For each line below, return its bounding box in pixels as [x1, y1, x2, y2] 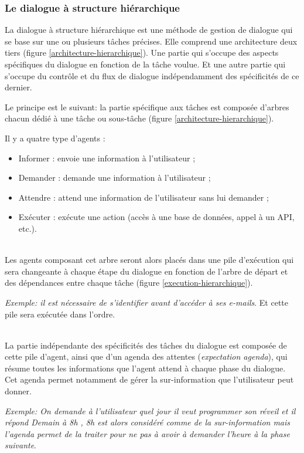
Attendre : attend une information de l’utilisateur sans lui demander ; [18, 191, 269, 203]
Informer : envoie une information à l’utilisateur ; [18, 151, 196, 164]
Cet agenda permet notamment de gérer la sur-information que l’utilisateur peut [5, 373, 294, 386]
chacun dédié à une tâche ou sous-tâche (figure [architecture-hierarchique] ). [5, 112, 274, 124]
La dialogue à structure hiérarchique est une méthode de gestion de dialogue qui [5, 23, 293, 36]
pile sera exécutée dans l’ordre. [5, 307, 115, 320]
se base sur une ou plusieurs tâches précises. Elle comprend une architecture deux [5, 35, 298, 47]
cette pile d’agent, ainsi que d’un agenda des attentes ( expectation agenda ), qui [5, 350, 288, 363]
